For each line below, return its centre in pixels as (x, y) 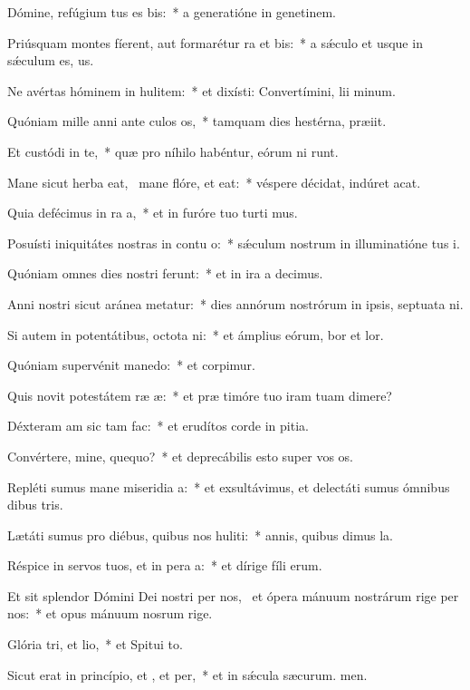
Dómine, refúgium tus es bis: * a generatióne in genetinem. (172, 12)
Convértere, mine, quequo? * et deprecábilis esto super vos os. (181, 456)
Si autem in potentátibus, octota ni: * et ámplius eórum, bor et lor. (196, 334)
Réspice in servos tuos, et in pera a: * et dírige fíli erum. (165, 565)
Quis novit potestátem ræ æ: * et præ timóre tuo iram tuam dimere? (200, 395)
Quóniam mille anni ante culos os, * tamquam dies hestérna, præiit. (197, 121)
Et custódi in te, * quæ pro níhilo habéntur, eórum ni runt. (173, 151)
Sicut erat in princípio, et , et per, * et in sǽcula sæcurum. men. (187, 674)
